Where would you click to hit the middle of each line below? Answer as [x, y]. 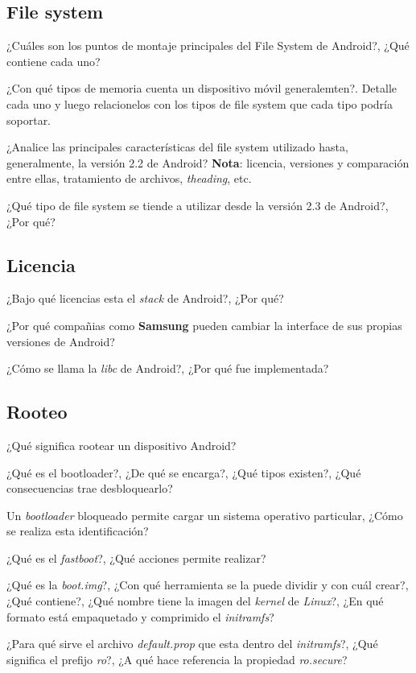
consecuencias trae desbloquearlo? [90, 488]
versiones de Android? [61, 341]
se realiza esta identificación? [78, 531]
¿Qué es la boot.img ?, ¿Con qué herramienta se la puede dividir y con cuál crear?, [208, 585]
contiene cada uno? [54, 61]
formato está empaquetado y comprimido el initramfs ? [140, 616]
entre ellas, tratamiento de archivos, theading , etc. [129, 178]
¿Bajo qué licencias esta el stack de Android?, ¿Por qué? [145, 298]
